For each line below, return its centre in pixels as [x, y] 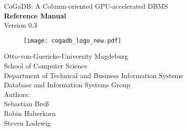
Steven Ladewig [27, 123]
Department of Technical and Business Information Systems [93, 75]
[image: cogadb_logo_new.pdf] [73, 41]
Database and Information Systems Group [67, 85]
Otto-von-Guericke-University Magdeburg [66, 56]
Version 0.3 [21, 25]
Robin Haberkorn [30, 113]
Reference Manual [35, 15]
